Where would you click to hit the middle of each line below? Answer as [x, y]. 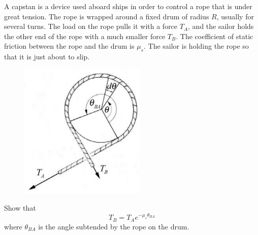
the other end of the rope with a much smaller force [85, 36]
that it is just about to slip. [47, 57]
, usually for [235, 16]
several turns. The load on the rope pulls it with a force [91, 26]
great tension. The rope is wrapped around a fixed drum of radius [107, 16]
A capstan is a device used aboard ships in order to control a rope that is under [128, 6]
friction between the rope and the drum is [69, 46]
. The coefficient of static [215, 36]
